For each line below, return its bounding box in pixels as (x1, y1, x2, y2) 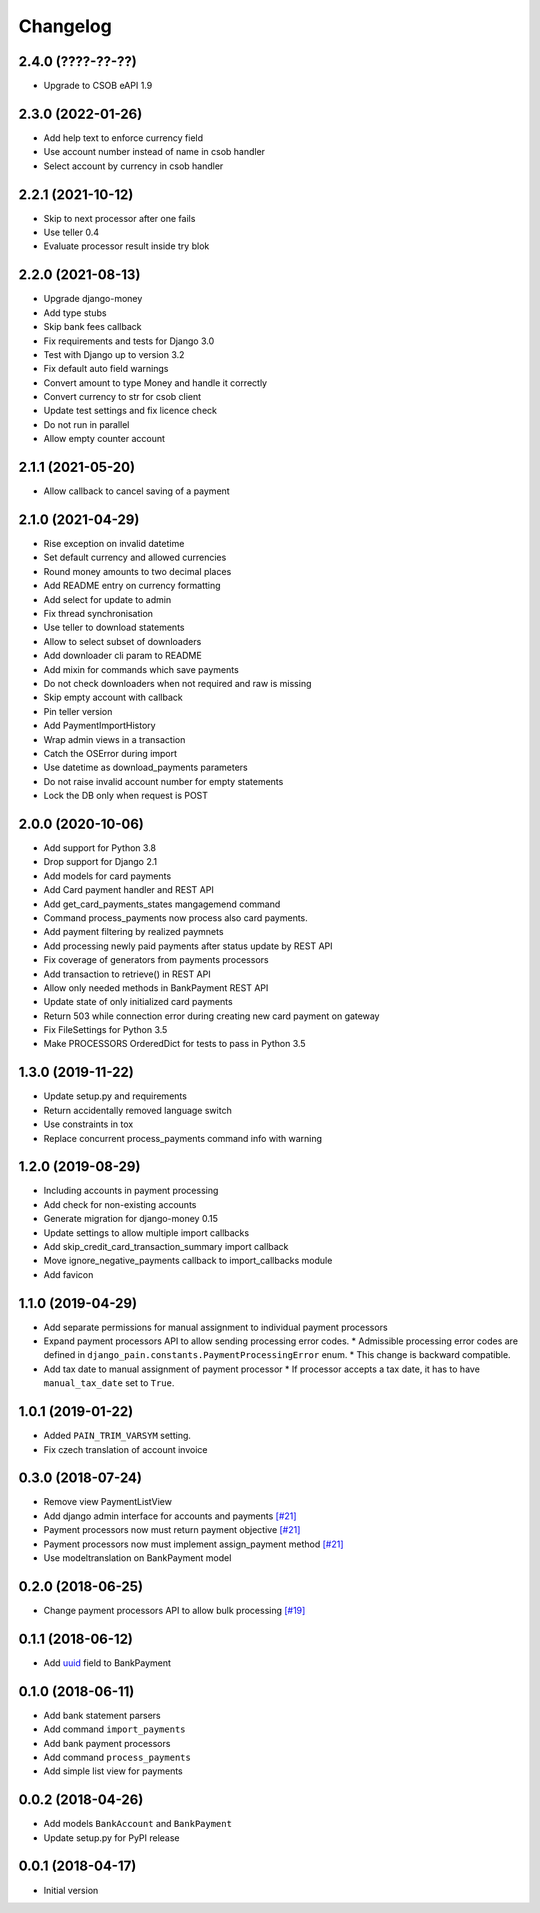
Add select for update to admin (43, 593, 172, 605)
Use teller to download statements (43, 621, 185, 634)
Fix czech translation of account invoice (43, 1443, 208, 1455)
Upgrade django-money (43, 293, 143, 305)
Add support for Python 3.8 (43, 842, 157, 854)
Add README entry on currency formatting (43, 580, 221, 592)
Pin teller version (43, 705, 113, 717)
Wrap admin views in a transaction (43, 733, 186, 745)
